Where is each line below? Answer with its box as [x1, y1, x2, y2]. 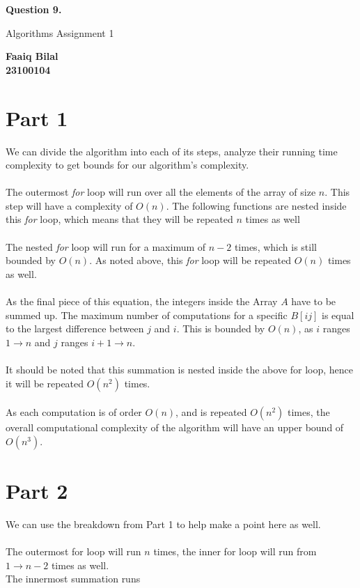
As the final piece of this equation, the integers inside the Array [6, 294, 278, 309]
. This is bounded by [176, 321, 265, 336]
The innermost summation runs [6, 571, 141, 586]
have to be [291, 294, 336, 309]
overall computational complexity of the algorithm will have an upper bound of [6, 420, 344, 435]
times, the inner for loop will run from [153, 544, 317, 559]
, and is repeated [175, 405, 247, 419]
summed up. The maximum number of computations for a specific [6, 307, 288, 322]
